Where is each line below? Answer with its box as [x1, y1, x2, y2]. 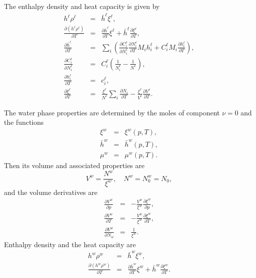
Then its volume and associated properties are [4, 160, 145, 171]
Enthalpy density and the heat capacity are [4, 239, 136, 249]
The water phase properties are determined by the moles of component [4, 107, 220, 117]
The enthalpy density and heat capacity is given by [4, 1, 160, 11]
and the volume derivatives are [4, 186, 97, 197]
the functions [4, 117, 44, 127]
